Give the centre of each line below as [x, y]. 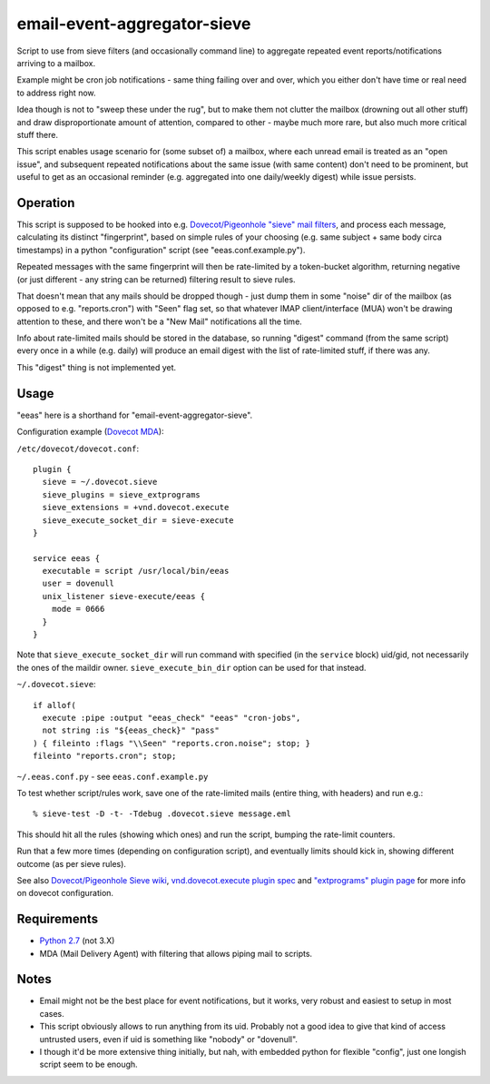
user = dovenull [78, 584]
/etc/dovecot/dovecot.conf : [78, 448]
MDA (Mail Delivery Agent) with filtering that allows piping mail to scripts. [176, 953]
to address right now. [56, 93]
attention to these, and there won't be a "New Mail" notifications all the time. [160, 321]
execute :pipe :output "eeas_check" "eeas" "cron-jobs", [171, 718]
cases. [52, 1013]
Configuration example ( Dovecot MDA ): [90, 432]
